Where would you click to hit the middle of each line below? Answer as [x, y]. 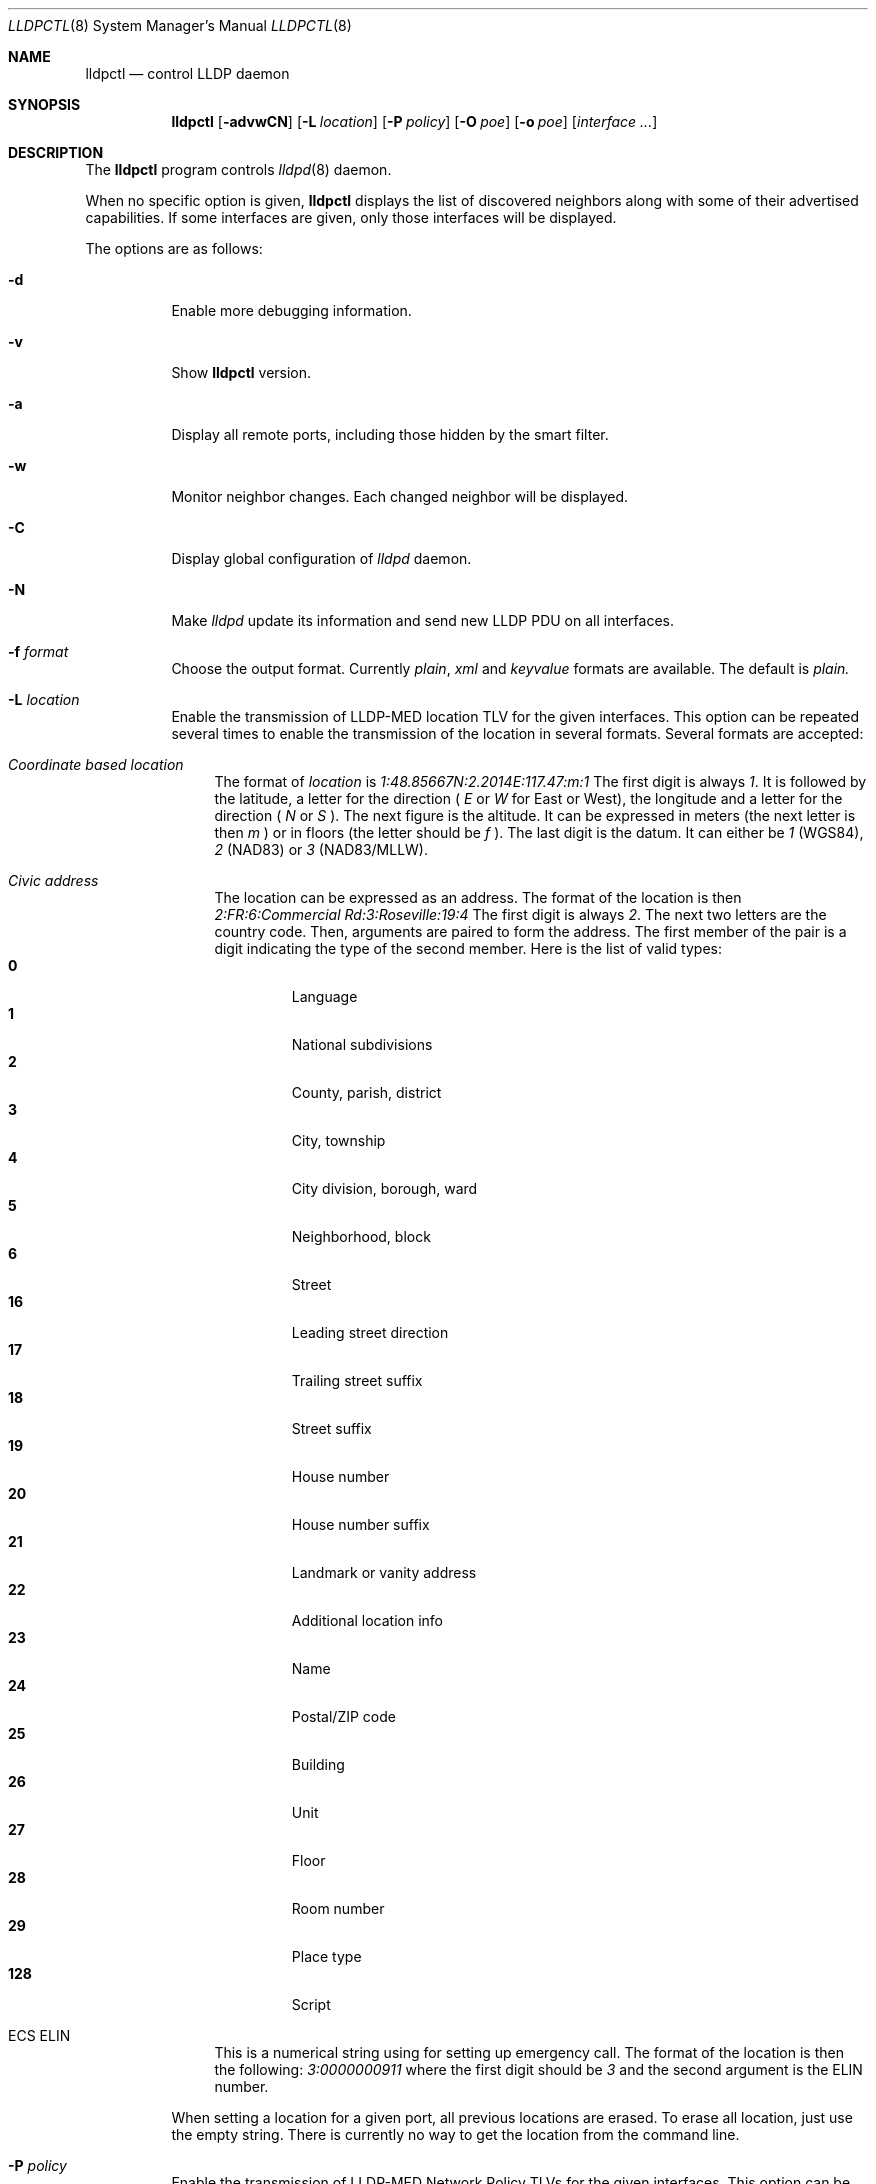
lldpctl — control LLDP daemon [187, 73]
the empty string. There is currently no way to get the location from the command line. [455, 2134]
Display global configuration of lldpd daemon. [321, 558]
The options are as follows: [174, 248]
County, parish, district [366, 1092]
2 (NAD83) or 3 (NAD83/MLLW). [321, 849]
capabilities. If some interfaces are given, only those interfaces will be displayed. [351, 217]
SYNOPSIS [44, 104]
